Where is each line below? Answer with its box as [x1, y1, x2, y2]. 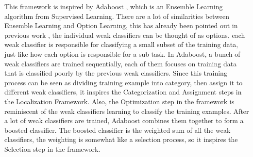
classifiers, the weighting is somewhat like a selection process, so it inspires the [4, 134, 238, 144]
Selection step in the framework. [4, 143, 101, 154]
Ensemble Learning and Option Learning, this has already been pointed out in [4, 20, 238, 31]
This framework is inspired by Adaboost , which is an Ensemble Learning [4, 1, 223, 11]
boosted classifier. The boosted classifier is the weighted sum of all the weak [4, 125, 231, 135]
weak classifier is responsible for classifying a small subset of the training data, [4, 39, 238, 49]
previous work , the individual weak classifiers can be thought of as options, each [4, 30, 245, 40]
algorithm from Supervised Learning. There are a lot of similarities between [4, 11, 230, 21]
